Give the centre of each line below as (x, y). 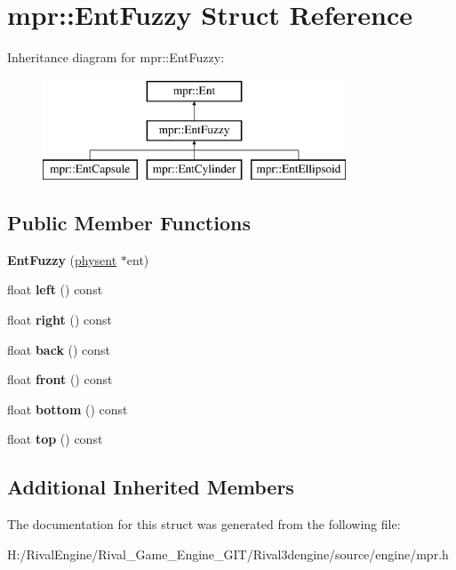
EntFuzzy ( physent (62, 259)
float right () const (60, 320)
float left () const (55, 289)
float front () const (60, 379)
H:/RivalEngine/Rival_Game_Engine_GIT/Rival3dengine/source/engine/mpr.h (228, 554)
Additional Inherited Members (151, 487)
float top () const (55, 439)
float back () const (59, 349)
